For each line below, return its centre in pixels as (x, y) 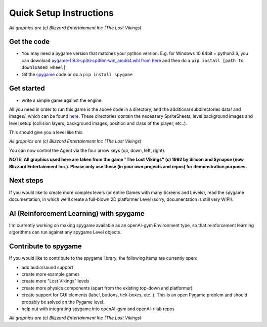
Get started (27, 88)
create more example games (51, 274)
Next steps (26, 181)
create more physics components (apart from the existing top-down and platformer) (107, 288)
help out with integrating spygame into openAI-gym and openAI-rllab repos (98, 309)
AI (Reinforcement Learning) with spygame (77, 213)
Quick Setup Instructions (61, 13)
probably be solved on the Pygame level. (63, 302)
